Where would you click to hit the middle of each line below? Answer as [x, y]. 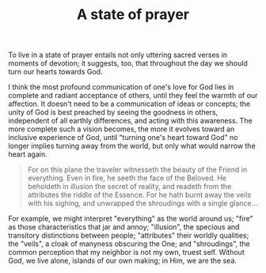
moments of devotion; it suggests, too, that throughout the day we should [128, 63]
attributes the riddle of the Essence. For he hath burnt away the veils [139, 195]
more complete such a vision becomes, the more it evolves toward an [122, 129]
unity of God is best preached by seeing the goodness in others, [113, 112]
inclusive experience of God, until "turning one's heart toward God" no [123, 138]
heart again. [28, 154]
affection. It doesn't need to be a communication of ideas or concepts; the [129, 104]
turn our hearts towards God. [55, 72]
